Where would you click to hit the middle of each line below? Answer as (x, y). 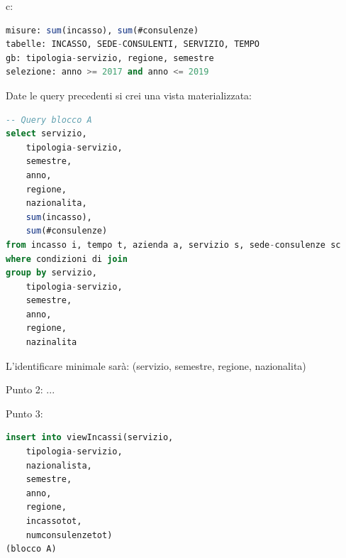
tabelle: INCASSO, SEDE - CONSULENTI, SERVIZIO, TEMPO (133, 44)
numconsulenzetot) (69, 535)
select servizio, (46, 134)
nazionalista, (59, 465)
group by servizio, (51, 273)
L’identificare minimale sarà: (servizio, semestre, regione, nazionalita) (156, 365)
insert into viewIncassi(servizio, (90, 438)
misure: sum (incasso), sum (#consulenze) (102, 30)
